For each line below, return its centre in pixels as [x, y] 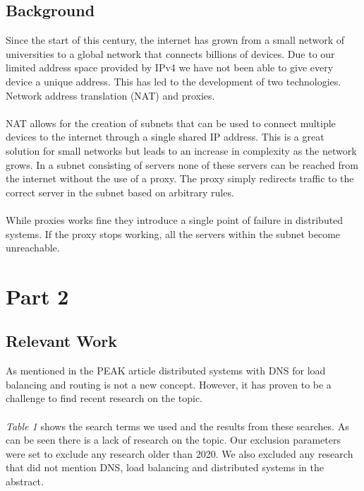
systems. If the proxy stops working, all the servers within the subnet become [173, 233]
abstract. [25, 481]
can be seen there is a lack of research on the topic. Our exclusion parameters [174, 440]
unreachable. [33, 248]
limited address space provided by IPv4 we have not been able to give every [170, 67]
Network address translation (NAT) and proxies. [110, 95]
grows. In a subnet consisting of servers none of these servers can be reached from [182, 164]
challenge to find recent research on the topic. [104, 398]
